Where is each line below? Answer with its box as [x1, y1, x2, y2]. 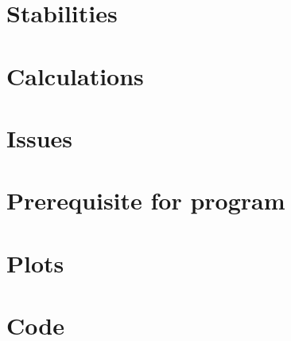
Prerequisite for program [6, 184, 285, 217]
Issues [6, 121, 72, 154]
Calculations [6, 59, 144, 92]
